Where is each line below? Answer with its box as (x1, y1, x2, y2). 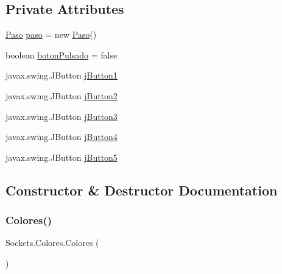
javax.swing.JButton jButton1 (5, 69, 118, 82)
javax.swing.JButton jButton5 (5, 150, 118, 163)
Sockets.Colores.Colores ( (5, 236, 99, 249)
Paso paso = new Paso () (5, 28, 97, 41)
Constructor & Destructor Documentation (5, 180, 278, 199)
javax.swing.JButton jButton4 (5, 130, 118, 143)
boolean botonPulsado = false (5, 48, 118, 61)
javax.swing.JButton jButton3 (5, 110, 118, 122)
